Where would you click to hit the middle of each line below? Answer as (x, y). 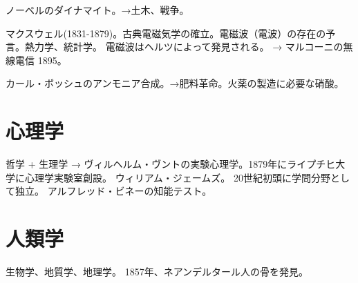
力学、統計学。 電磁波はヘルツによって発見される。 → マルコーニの (189, 47)
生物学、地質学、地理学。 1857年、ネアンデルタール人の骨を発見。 (157, 271)
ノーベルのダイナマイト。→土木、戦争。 (97, 10)
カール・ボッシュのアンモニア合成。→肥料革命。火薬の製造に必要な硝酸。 (175, 83)
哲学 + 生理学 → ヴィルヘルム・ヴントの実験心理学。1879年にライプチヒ (171, 164)
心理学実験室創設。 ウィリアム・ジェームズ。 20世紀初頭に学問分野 (177, 177)
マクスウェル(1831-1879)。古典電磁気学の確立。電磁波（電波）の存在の (166, 33)
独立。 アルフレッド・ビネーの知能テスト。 (113, 191)
